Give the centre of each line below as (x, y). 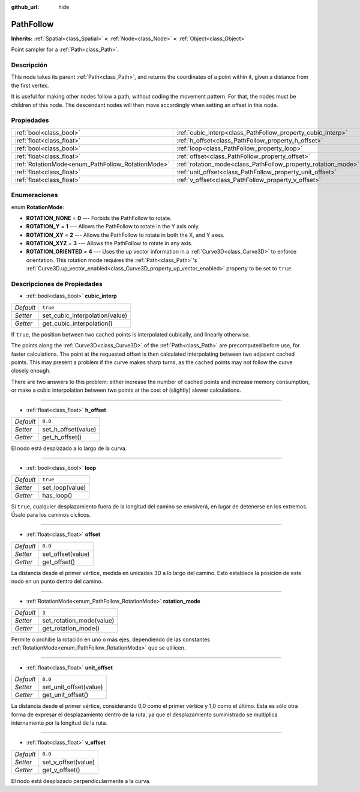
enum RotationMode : (37, 207)
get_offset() (58, 562)
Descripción (29, 65)
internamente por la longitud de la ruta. (59, 723)
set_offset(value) (66, 554)
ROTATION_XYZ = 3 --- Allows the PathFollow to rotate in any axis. (109, 243)
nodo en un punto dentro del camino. (57, 581)
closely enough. (31, 371)
